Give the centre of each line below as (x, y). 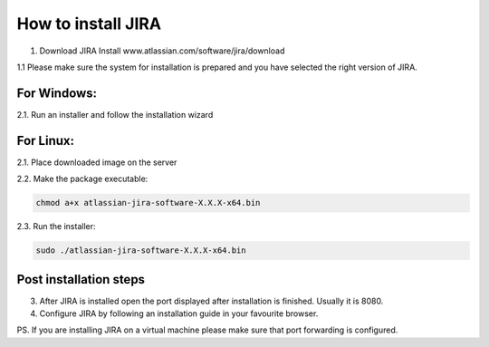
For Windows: (57, 93)
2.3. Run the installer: (56, 227)
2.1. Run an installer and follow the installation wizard (115, 114)
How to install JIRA (89, 24)
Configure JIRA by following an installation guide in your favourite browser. (179, 313)
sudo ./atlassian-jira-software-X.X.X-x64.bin (141, 251)
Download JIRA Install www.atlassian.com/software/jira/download (162, 51)
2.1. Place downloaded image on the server (97, 162)
